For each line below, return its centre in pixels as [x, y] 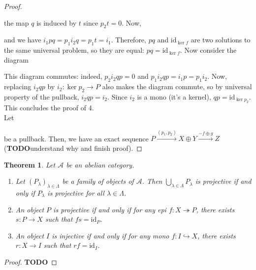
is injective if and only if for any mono [111, 235]
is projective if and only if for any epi [110, 209]
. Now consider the [208, 50]
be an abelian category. [100, 164]
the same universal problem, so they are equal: [74, 50]
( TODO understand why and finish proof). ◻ [73, 148]
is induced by [57, 22]
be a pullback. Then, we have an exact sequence [76, 138]
